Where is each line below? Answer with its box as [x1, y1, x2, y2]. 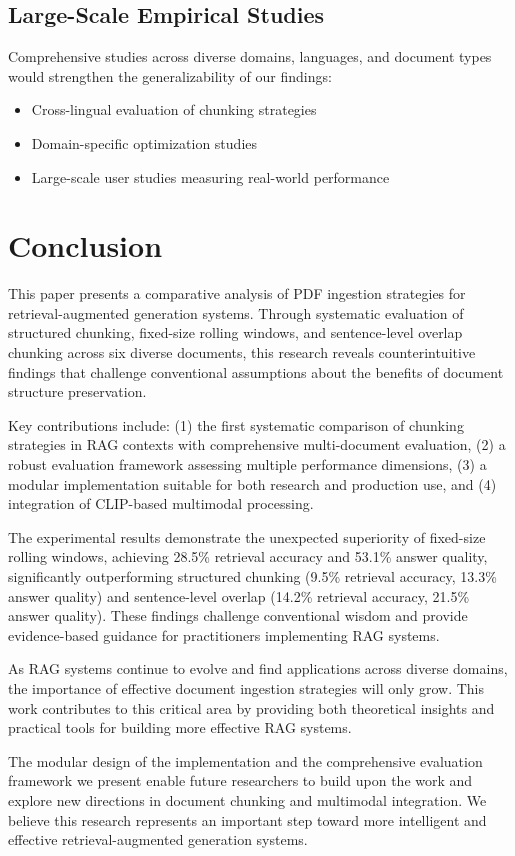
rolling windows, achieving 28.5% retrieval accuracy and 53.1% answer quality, [8, 546, 488, 567]
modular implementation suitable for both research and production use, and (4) [8, 473, 497, 494]
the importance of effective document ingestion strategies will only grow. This [8, 677, 484, 698]
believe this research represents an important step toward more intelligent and [8, 809, 487, 830]
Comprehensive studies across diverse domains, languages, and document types [8, 46, 492, 67]
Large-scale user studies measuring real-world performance [31, 166, 390, 187]
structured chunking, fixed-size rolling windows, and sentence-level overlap [8, 322, 463, 343]
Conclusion [8, 225, 163, 266]
